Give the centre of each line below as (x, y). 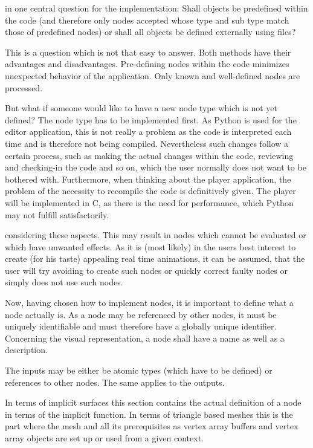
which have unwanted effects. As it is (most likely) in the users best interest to (150, 246)
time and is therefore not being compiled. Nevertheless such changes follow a (147, 143)
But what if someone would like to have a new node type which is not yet (141, 108)
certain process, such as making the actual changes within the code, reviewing (149, 155)
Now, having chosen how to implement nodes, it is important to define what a (149, 303)
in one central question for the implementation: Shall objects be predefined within (156, 8)
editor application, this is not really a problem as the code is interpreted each (148, 131)
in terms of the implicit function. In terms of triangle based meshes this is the (149, 414)
